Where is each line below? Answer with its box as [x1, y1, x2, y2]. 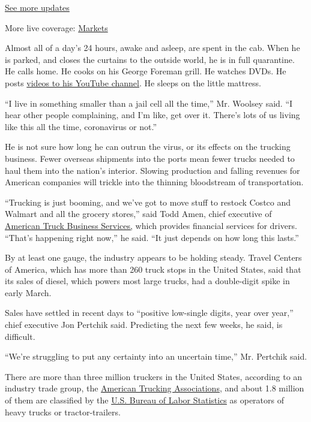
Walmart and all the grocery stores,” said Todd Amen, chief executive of [5, 207, 272, 220]
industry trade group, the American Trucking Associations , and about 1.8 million [5, 382, 304, 394]
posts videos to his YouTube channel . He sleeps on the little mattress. [5, 76, 261, 89]
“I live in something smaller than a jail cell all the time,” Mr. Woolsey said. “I [5, 97, 293, 109]
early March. [5, 286, 52, 299]
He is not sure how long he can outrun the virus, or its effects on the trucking [5, 140, 291, 153]
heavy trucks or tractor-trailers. [5, 405, 121, 418]
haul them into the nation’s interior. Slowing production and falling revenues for [5, 164, 300, 176]
